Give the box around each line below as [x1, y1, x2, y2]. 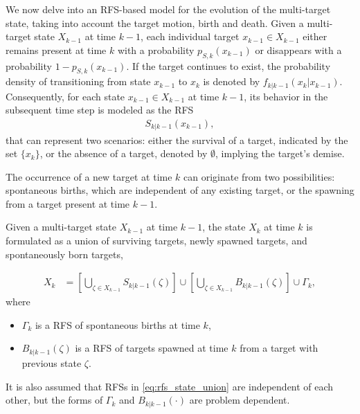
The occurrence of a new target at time [6, 169, 172, 183]
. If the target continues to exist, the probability [126, 58, 331, 73]
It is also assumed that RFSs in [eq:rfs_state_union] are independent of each [6, 379, 334, 393]
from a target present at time [6, 196, 130, 210]
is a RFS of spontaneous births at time [35, 317, 200, 332]
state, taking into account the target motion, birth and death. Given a [6, 15, 304, 30]
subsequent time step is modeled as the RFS [6, 102, 194, 117]
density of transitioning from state [6, 74, 151, 89]
